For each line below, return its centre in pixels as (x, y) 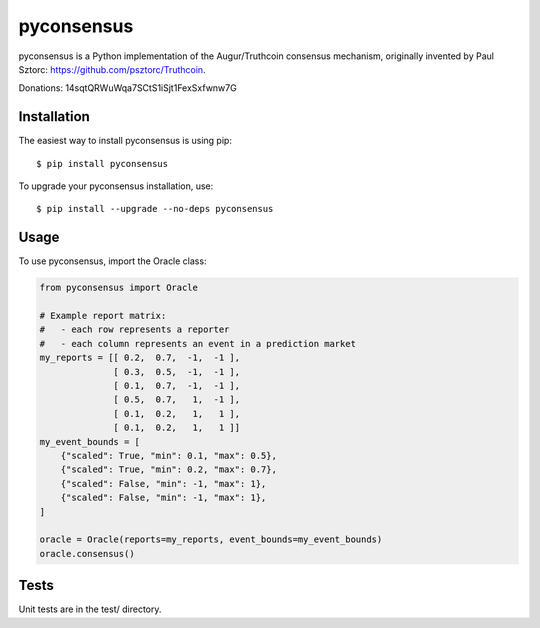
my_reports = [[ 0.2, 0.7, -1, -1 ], (139, 358)
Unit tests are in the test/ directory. (90, 609)
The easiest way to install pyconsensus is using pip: (125, 141)
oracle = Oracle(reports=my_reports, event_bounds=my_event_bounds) (211, 539)
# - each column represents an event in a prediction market (198, 343)
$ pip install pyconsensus (102, 163)
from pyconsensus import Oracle (119, 288)
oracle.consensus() (87, 553)
